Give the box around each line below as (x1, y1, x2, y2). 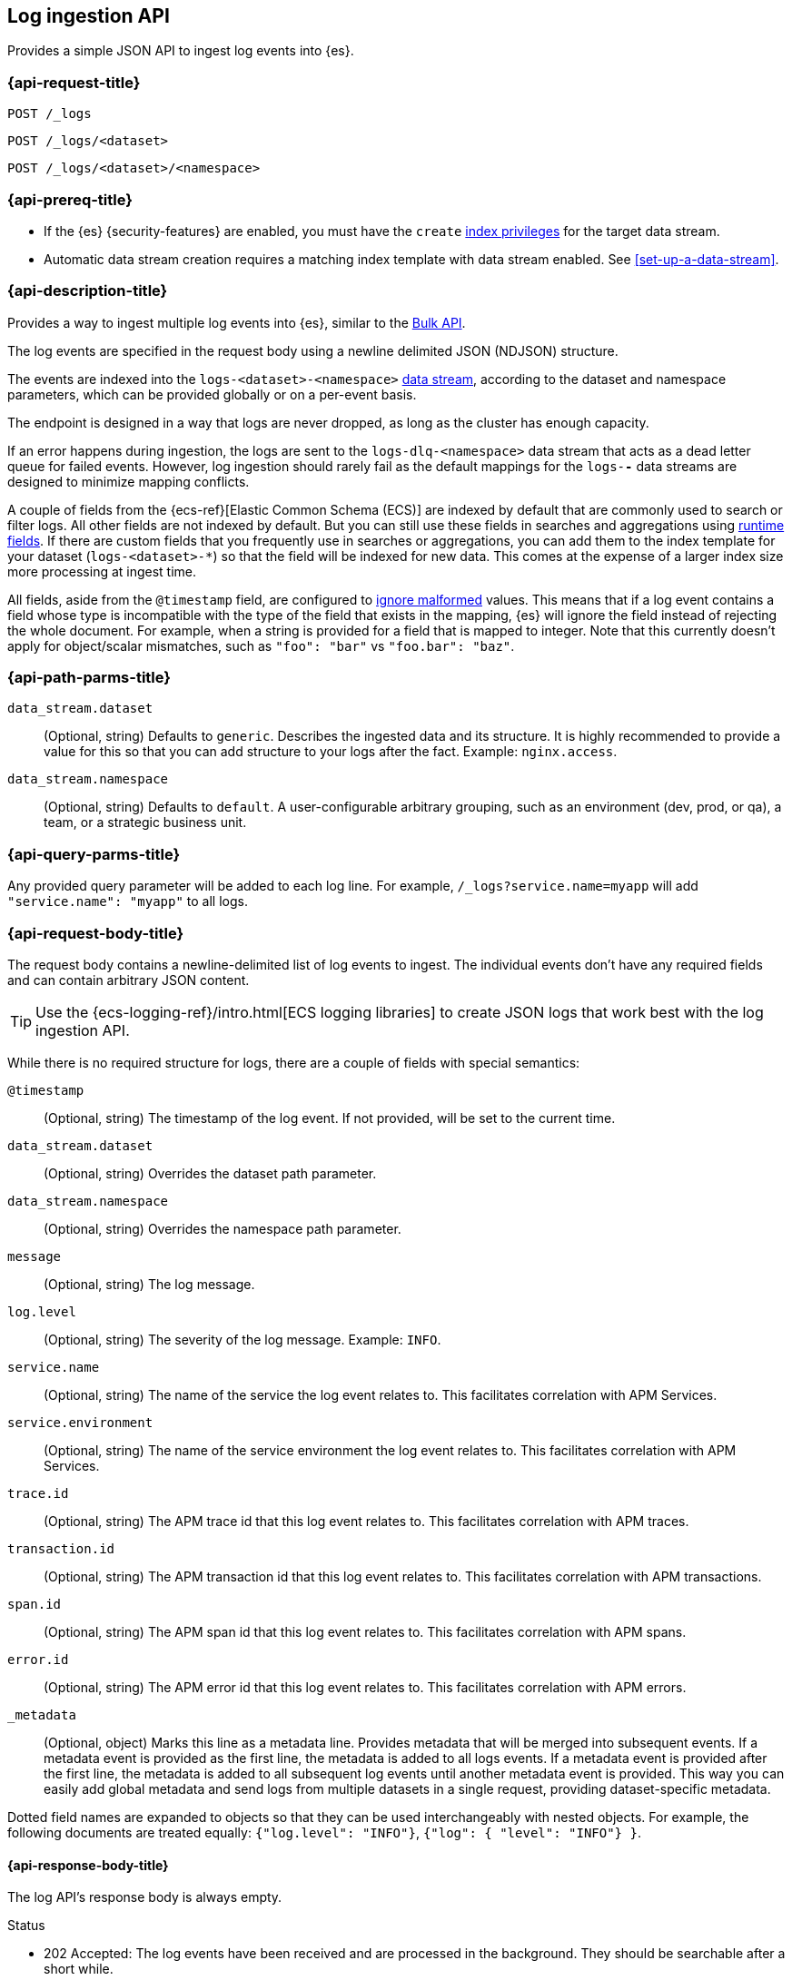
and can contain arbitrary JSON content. (7, 971, 250, 988)
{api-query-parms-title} (7, 844, 181, 863)
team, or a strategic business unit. (44, 814, 247, 831)
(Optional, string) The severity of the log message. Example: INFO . (44, 1331, 441, 1347)
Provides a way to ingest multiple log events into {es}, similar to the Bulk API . (7, 314, 466, 330)
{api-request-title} (7, 73, 141, 92)
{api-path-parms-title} (7, 668, 171, 687)
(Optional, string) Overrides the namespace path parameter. (44, 1220, 401, 1236)
